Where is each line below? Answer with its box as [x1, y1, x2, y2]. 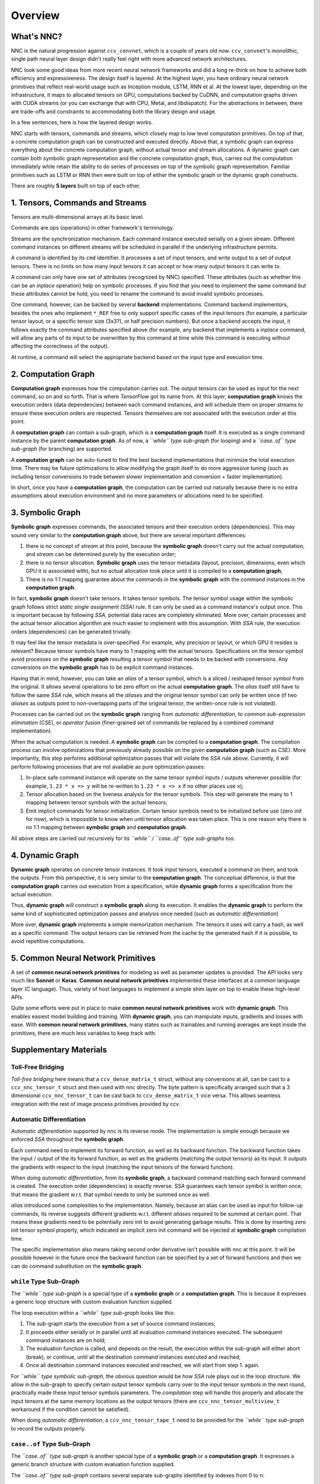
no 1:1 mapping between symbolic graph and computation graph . [25, 824, 187, 831]
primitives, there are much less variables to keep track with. [11, 1029, 157, 1036]
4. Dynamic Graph [11, 850, 79, 860]
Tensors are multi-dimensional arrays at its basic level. [11, 213, 145, 220]
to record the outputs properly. [11, 1425, 86, 1432]
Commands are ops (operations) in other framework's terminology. [11, 224, 174, 232]
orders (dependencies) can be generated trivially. [11, 628, 132, 635]
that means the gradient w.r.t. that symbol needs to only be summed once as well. [11, 1191, 211, 1198]
